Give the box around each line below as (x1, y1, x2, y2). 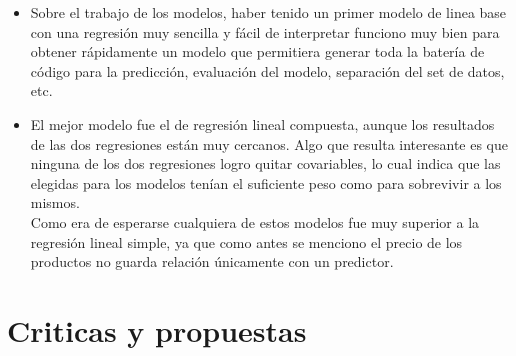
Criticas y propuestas (7, 309, 307, 350)
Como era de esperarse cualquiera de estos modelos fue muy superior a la (30, 211, 480, 232)
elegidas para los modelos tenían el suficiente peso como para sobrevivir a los (30, 172, 502, 193)
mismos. (30, 192, 80, 213)
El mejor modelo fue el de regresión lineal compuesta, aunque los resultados (30, 113, 495, 134)
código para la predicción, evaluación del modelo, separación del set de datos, (30, 60, 505, 81)
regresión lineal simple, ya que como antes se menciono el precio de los (30, 231, 463, 252)
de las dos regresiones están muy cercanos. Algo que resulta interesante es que (30, 133, 508, 154)
